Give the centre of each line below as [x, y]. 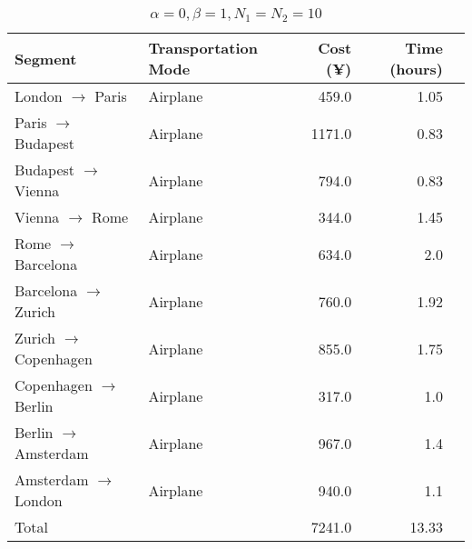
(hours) [416, 69]
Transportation [203, 48]
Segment [46, 58]
